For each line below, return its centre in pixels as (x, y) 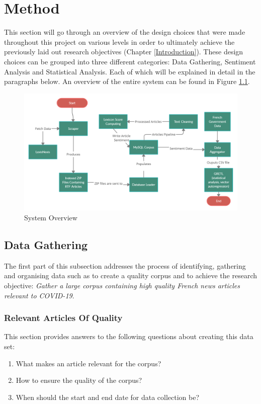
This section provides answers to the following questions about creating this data (129, 336)
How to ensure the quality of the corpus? (79, 380)
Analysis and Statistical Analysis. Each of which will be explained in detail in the (130, 71)
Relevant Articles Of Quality (63, 318)
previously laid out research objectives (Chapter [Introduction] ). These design (124, 52)
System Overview (51, 217)
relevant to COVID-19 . (39, 295)
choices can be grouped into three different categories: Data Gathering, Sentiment (130, 61)
